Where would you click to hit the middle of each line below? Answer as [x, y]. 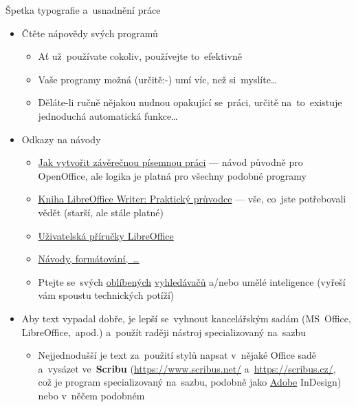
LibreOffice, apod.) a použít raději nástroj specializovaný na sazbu [164, 332]
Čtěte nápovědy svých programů [90, 33]
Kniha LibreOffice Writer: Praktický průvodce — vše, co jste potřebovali [192, 199]
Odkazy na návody [61, 139]
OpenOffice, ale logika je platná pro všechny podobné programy [172, 175]
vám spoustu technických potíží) [106, 295]
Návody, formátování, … [89, 259]
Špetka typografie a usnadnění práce [83, 10]
